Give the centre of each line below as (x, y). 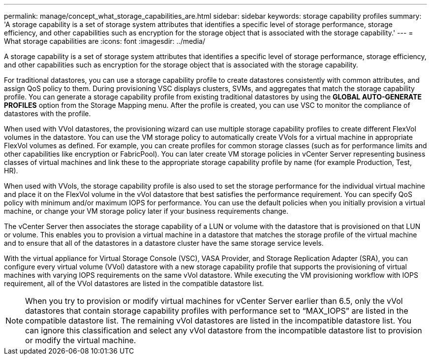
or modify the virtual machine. (81, 340)
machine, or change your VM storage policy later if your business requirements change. (146, 211)
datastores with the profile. (47, 114)
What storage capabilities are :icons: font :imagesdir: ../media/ (105, 41)
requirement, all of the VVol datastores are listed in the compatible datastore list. (134, 283)
